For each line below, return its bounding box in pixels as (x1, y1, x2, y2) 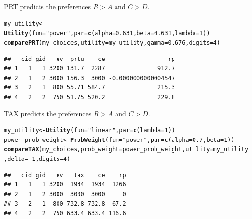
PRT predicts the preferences (4, 1, 91, 11)
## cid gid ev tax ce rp (4, 171, 126, 179)
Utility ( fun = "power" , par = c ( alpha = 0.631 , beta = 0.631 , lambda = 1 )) (4, 30, 210, 37)
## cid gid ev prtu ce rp (4, 55, 175, 62)
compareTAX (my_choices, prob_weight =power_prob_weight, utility (4, 146, 210, 153)
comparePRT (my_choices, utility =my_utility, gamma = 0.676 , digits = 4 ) (4, 39, 220, 46)
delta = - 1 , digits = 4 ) (7, 156, 71, 163)
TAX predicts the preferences (4, 108, 92, 118)
